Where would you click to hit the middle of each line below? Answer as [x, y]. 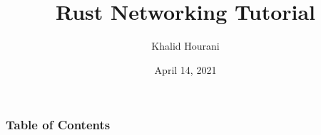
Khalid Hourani [185, 46]
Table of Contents [58, 125]
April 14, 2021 [185, 69]
